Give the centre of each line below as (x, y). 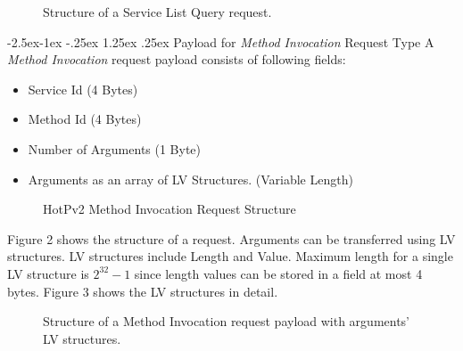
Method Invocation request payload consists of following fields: (177, 59)
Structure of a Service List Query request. (157, 12)
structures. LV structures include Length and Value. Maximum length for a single (230, 256)
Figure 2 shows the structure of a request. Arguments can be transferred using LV (231, 238)
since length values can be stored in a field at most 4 (278, 273)
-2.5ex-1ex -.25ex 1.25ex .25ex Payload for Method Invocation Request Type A (221, 41)
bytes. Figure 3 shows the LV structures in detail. (143, 291)
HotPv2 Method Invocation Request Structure (169, 209)
